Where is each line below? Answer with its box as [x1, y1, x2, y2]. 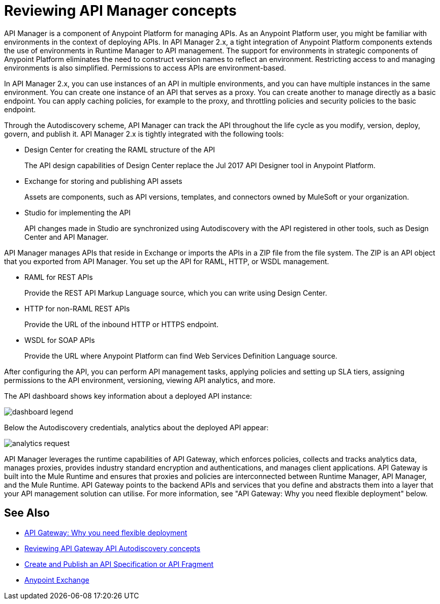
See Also [4, 506, 50, 520]
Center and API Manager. [24, 232, 109, 241]
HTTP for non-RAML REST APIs [24, 304, 130, 313]
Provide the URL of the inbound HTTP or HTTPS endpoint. [24, 320, 218, 329]
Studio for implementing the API [24, 208, 131, 217]
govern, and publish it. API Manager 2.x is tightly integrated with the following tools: [4, 129, 284, 138]
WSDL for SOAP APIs [24, 335, 95, 344]
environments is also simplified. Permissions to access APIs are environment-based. [4, 63, 286, 72]
